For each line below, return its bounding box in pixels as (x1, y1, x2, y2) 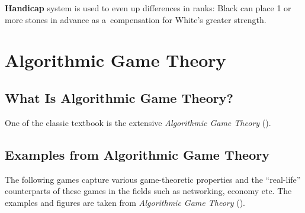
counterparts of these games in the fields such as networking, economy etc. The (5, 185, 292, 197)
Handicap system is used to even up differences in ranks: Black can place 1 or (5, 2, 291, 14)
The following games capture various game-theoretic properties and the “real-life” (5, 173, 301, 185)
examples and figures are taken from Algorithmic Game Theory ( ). (5, 196, 245, 208)
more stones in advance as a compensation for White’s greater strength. (5, 13, 267, 25)
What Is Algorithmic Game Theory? (5, 88, 233, 106)
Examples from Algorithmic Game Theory (5, 145, 269, 163)
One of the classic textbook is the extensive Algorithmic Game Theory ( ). (5, 116, 271, 128)
